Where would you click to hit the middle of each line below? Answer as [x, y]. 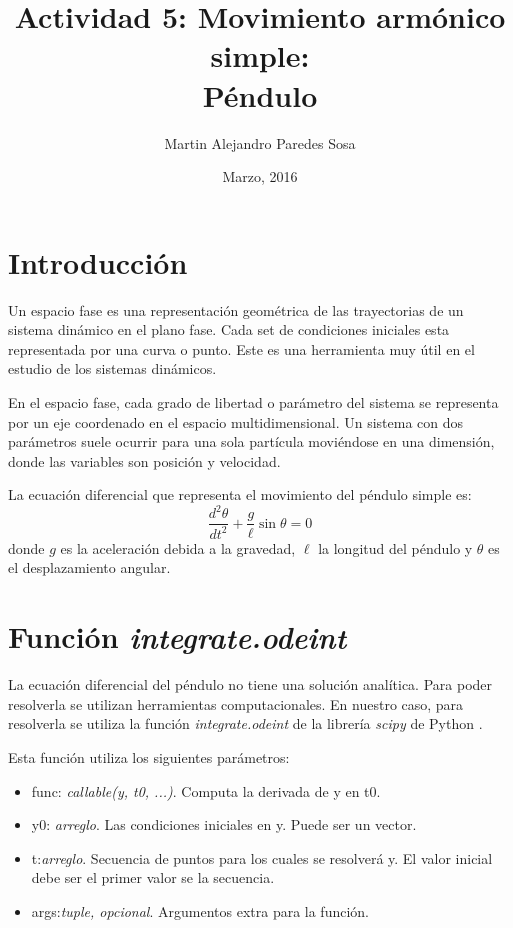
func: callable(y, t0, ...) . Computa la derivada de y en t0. [206, 790]
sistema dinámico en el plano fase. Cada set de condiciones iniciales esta [229, 329]
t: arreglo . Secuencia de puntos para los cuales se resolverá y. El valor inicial [262, 857]
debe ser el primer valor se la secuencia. [153, 877]
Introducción [98, 261]
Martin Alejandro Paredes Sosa [260, 142]
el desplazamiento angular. [89, 567]
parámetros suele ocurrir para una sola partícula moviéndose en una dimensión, [251, 441]
